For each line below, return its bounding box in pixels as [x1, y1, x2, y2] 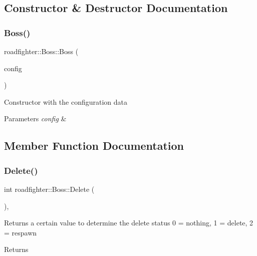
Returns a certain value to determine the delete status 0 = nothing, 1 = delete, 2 [4, 217, 253, 228]
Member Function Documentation [4, 138, 184, 153]
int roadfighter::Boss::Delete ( [4, 183, 95, 194]
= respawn [4, 227, 37, 237]
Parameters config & [4, 113, 67, 124]
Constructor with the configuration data [4, 96, 128, 107]
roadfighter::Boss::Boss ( [4, 46, 79, 56]
